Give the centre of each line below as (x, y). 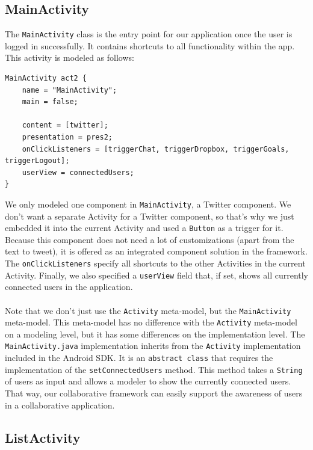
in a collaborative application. (60, 405)
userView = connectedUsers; (78, 172)
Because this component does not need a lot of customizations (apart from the (150, 239)
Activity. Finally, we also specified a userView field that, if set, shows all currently (157, 275)
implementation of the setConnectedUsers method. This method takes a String (154, 369)
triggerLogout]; (37, 161)
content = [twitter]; (65, 125)
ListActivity (43, 437)
